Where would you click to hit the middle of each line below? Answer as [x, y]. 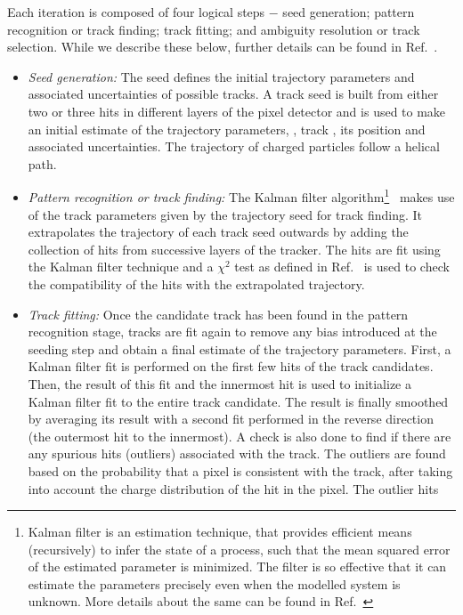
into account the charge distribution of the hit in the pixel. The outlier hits [233, 488]
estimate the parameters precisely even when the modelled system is [214, 583]
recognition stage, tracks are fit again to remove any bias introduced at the [232, 332]
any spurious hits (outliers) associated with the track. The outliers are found [237, 453]
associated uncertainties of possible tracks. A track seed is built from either [233, 94]
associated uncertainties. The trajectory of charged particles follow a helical [234, 146]
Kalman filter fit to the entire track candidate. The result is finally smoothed [238, 401]
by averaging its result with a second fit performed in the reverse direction [231, 419]
